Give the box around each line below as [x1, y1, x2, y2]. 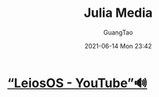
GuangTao [103, 28, 134, 37]
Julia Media [83, 5, 153, 21]
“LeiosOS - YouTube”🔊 [7, 75, 148, 91]
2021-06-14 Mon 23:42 [84, 41, 153, 50]
